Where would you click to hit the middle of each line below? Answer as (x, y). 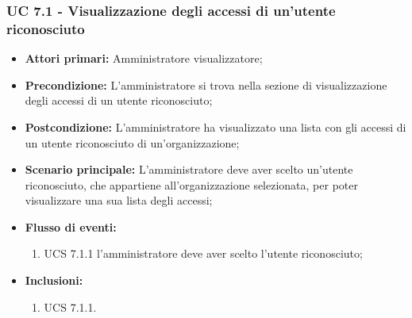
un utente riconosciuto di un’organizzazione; (132, 142)
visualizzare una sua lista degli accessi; (119, 200)
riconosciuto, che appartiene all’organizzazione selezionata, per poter (191, 184)
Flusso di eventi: (71, 226)
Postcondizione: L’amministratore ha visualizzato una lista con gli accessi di (216, 126)
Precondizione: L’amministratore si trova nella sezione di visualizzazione (206, 84)
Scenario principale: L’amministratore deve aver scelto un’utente (189, 169)
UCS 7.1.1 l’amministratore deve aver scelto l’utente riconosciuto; (203, 253)
